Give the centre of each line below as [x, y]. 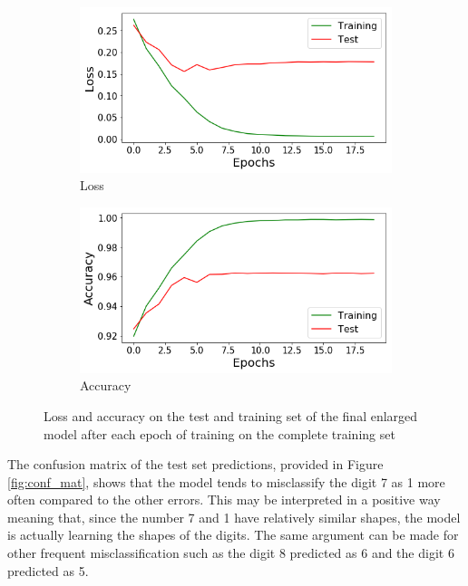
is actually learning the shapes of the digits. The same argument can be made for [233, 535]
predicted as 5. [48, 570]
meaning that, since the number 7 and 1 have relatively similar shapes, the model [234, 517]
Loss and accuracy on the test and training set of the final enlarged [231, 415]
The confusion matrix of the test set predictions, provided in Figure [195, 464]
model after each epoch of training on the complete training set [219, 433]
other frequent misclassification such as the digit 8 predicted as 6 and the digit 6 [231, 553]
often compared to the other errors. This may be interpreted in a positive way [224, 500]
